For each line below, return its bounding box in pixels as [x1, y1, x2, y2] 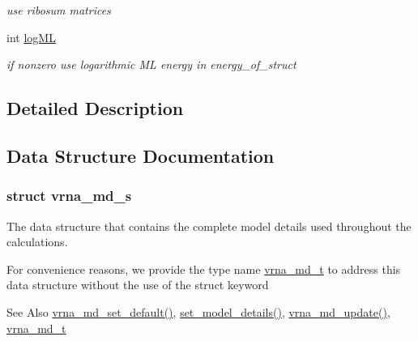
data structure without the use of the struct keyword [6, 276, 269, 293]
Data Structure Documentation [6, 143, 275, 168]
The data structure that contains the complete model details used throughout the [6, 217, 412, 234]
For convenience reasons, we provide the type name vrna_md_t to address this [6, 260, 401, 277]
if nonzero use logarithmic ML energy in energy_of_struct [6, 56, 296, 73]
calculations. [6, 233, 68, 250]
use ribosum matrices [6, 2, 111, 18]
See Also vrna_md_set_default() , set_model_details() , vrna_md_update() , [6, 303, 390, 320]
